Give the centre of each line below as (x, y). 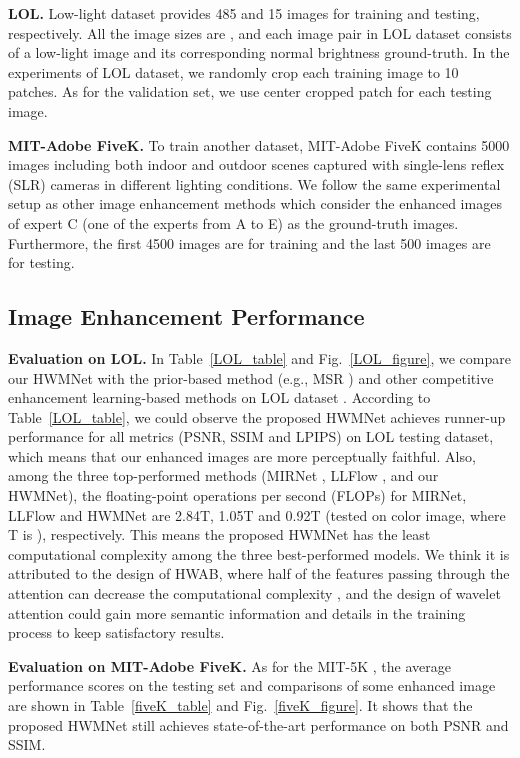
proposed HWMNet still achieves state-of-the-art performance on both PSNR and (258, 724)
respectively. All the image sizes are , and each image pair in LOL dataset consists (260, 32)
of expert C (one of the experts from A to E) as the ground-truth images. (233, 222)
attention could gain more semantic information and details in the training (237, 612)
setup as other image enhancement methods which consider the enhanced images (255, 203)
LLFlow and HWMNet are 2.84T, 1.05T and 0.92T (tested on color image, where (257, 514)
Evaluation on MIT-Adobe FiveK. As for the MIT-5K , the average (229, 665)
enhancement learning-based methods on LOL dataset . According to (219, 397)
